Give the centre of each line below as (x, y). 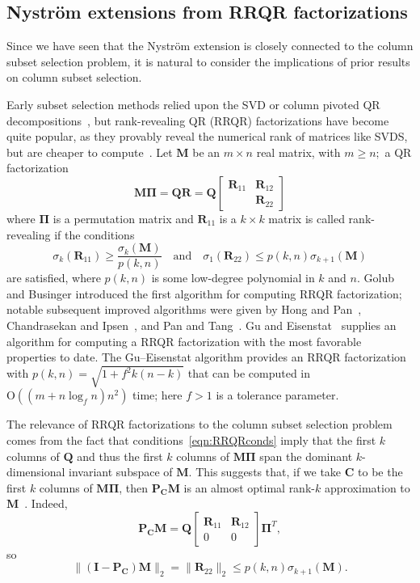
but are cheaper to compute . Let (90, 152)
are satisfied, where (54, 278)
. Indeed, (46, 503)
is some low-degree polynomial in (233, 278)
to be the (380, 472)
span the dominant (306, 456)
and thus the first (120, 456)
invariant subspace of (121, 472)
